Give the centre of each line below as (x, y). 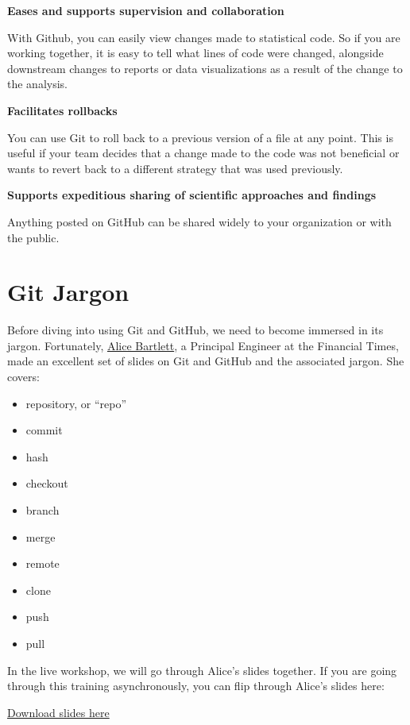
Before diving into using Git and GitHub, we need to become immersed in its (195, 330)
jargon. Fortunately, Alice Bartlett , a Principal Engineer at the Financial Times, (203, 345)
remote (43, 563)
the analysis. (37, 84)
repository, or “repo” (76, 403)
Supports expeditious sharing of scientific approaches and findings (192, 195)
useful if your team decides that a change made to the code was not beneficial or (203, 153)
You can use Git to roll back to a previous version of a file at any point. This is (200, 137)
